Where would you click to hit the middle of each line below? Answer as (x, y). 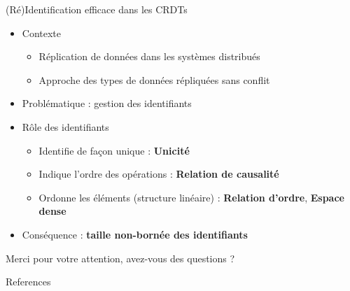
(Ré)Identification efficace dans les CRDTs (97, 9)
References (28, 282)
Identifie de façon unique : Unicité (114, 150)
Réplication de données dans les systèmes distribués (149, 56)
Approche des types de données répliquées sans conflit (154, 79)
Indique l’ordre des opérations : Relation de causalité (159, 174)
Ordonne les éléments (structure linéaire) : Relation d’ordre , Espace (191, 197)
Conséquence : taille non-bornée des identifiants (135, 234)
